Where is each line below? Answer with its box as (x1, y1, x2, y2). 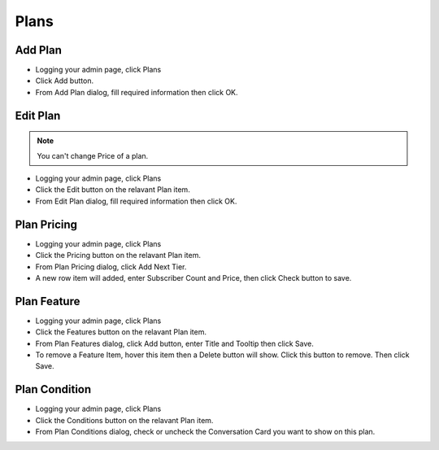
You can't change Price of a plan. (37, 151, 149, 160)
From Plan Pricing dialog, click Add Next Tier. (35, 261, 187, 272)
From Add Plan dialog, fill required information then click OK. (35, 87, 239, 97)
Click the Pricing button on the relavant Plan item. (35, 251, 201, 260)
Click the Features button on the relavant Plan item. (35, 327, 207, 337)
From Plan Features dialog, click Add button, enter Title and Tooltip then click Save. (35, 339, 315, 348)
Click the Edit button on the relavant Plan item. (35, 185, 190, 194)
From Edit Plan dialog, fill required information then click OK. (35, 196, 237, 206)
